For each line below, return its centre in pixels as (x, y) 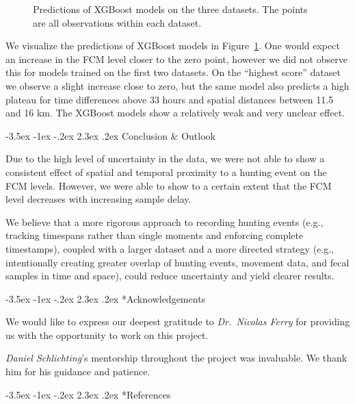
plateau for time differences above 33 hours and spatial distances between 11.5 (170, 99)
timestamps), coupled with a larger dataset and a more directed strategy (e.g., (170, 248)
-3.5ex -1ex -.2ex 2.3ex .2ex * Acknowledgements (106, 298)
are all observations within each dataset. (117, 22)
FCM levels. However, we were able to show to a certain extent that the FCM (169, 185)
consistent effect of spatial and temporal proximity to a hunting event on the (166, 172)
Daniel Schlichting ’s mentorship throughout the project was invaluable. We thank (176, 358)
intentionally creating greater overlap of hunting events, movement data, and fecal (177, 262)
